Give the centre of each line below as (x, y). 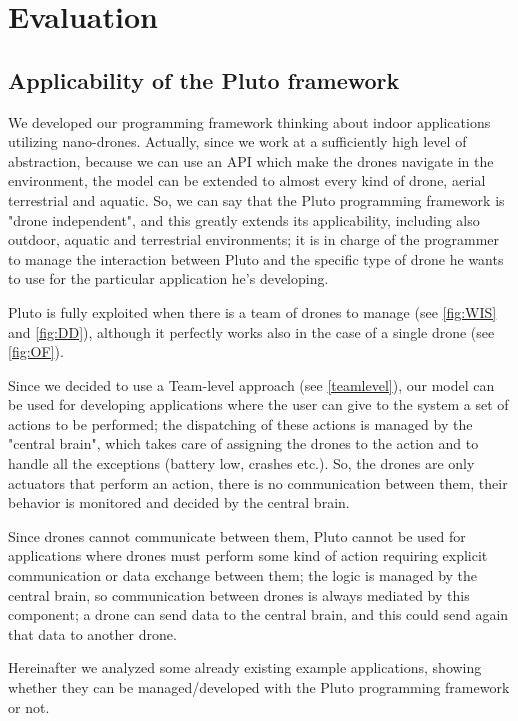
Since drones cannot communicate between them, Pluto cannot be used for (237, 535)
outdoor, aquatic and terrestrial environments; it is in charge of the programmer (253, 239)
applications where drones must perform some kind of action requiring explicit (248, 555)
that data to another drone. (92, 633)
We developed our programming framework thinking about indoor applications (249, 121)
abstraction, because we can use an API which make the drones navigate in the (251, 160)
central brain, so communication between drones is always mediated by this (239, 594)
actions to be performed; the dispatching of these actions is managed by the (240, 423)
